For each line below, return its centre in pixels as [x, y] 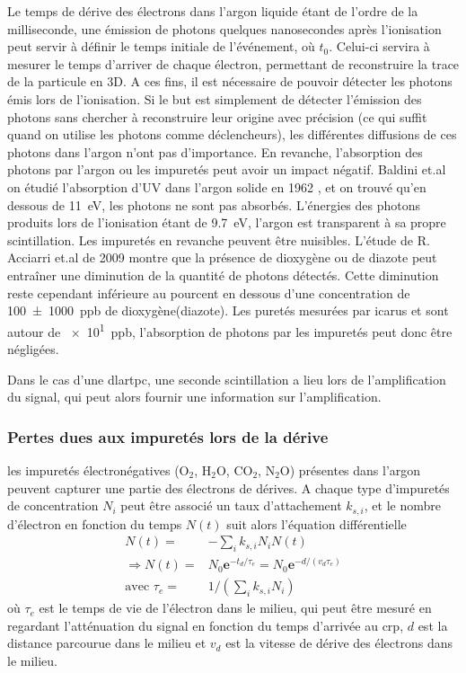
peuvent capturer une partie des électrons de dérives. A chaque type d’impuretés [229, 487]
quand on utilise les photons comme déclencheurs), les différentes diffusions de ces [232, 134]
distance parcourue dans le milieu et [107, 643]
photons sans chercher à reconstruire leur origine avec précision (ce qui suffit [217, 116]
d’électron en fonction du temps [95, 523]
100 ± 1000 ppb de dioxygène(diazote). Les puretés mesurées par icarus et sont [228, 310]
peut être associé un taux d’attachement [231, 505]
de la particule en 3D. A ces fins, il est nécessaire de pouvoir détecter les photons [230, 81]
